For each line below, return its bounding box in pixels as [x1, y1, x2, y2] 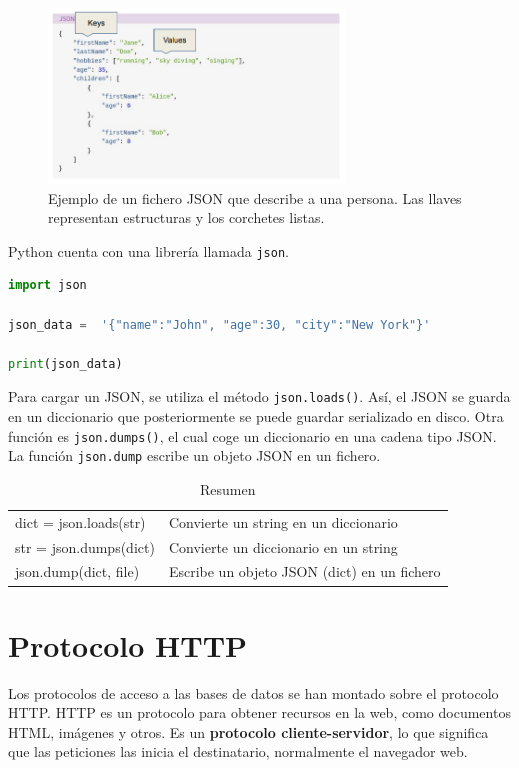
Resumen [200, 478, 256, 499]
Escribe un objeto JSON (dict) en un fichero [168, 561, 441, 582]
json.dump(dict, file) [15, 561, 140, 582]
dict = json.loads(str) [15, 511, 146, 532]
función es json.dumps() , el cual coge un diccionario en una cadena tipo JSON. [8, 425, 497, 446]
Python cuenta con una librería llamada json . [8, 240, 289, 261]
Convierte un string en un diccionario [168, 511, 398, 532]
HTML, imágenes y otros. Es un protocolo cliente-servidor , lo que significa [8, 721, 489, 742]
